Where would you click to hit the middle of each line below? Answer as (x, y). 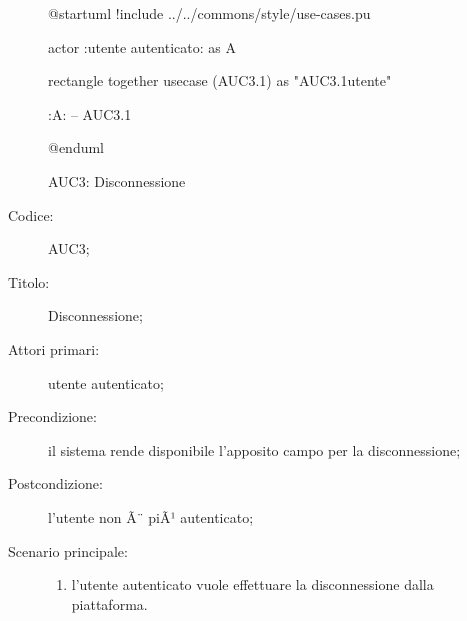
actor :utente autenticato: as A (142, 46)
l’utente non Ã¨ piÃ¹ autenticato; (151, 516)
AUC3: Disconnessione (117, 180)
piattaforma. (109, 603)
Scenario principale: (68, 550)
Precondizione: (52, 416)
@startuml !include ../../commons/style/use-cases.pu (209, 13)
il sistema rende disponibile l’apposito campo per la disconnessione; (254, 449)
